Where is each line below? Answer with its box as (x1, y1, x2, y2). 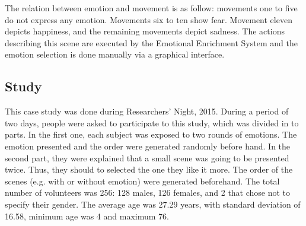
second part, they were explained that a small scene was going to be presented (5, 151, 289, 164)
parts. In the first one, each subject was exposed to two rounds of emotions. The (5, 128, 297, 141)
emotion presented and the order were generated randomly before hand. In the (5, 139, 291, 152)
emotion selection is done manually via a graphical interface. (5, 48, 225, 61)
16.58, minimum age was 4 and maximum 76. (5, 209, 169, 222)
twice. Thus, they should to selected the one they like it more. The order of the (5, 163, 293, 176)
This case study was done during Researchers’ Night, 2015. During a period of (5, 105, 289, 117)
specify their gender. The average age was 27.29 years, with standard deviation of (5, 198, 301, 210)
